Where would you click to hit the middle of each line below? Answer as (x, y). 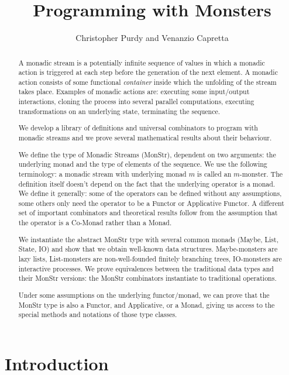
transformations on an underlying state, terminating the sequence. (119, 111)
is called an (214, 173)
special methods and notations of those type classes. (98, 314)
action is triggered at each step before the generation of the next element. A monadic (148, 72)
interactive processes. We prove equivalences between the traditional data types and (146, 268)
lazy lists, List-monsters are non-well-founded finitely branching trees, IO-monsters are (150, 259)
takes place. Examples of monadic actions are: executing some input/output (134, 92)
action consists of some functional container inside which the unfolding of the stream (147, 82)
